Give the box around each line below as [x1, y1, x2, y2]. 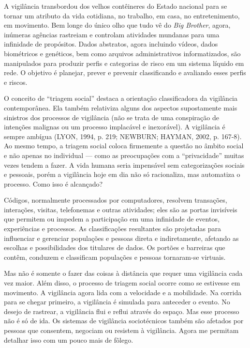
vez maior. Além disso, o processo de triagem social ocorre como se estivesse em [4, 278, 240, 288]
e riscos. [4, 77, 28, 87]
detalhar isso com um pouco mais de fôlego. [4, 334, 133, 345]
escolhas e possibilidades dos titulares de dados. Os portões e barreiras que [4, 242, 225, 253]
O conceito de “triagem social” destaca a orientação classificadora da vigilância [4, 93, 237, 103]
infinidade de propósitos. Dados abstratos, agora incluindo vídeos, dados [4, 39, 218, 49]
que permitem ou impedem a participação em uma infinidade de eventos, [4, 214, 220, 224]
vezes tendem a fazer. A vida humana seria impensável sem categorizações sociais [4, 159, 245, 170]
